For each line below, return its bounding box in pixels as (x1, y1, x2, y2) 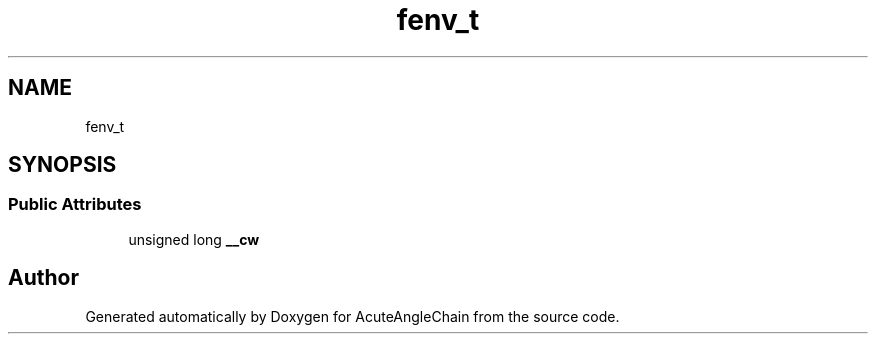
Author (8, 265, 79, 291)
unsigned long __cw (128, 230, 260, 248)
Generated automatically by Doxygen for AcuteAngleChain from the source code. (85, 307, 620, 325)
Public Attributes (8, 194, 142, 215)
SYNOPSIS (8, 152, 117, 178)
